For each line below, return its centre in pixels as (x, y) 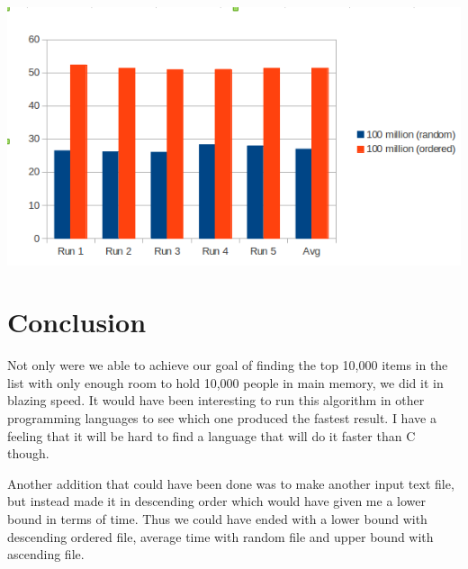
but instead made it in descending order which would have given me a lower (216, 501)
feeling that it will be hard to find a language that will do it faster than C (211, 435)
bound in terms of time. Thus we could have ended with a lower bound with (217, 518)
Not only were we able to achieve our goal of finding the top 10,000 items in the (228, 365)
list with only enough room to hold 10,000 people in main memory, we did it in (225, 382)
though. (28, 453)
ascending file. (46, 554)
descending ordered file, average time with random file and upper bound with (220, 536)
